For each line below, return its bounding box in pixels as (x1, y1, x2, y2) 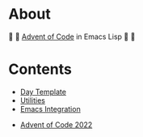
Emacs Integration (19, 104, 81, 113)
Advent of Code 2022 (19, 119, 93, 130)
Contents (8, 60, 73, 79)
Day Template (19, 87, 67, 96)
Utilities (19, 95, 46, 105)
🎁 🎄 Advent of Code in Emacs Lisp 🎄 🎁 (8, 32, 136, 41)
